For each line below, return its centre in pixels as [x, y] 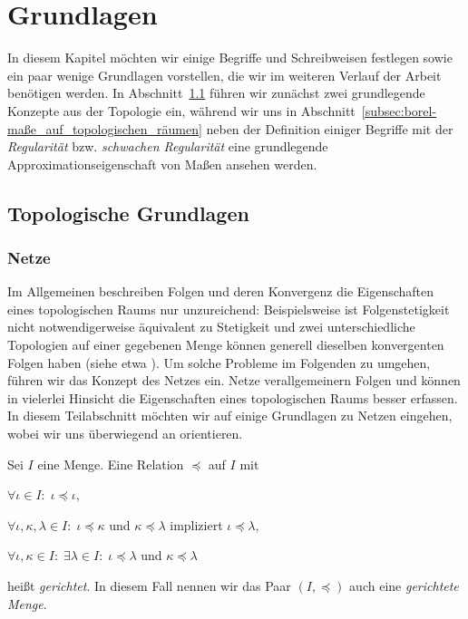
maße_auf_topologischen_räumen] [105, 128]
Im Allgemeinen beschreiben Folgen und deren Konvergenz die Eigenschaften [221, 291]
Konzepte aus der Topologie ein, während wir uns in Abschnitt [181, 110]
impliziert [196, 524]
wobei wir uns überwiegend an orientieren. [125, 434]
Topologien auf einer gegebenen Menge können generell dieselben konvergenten [226, 345]
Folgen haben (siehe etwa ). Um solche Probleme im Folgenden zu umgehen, [219, 362]
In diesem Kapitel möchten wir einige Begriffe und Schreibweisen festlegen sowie [230, 58]
